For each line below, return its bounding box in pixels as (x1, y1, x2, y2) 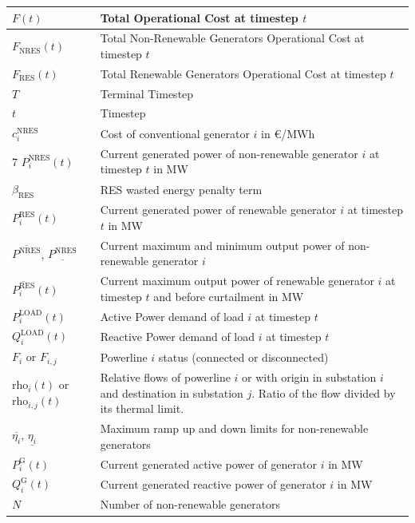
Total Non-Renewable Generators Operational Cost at (100, 30, 365, 46)
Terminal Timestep (100, 85, 194, 101)
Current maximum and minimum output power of (100, 236, 345, 253)
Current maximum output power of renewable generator (100, 272, 374, 289)
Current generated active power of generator (100, 455, 317, 472)
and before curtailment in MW (153, 287, 304, 304)
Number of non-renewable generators (100, 496, 281, 513)
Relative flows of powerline (100, 369, 231, 386)
